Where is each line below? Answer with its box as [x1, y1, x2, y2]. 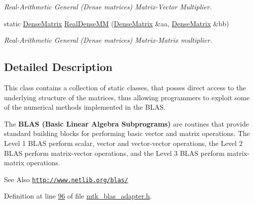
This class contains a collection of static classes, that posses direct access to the [4, 82, 246, 92]
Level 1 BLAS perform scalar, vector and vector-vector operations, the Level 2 [4, 137, 243, 148]
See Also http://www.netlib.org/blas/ [4, 174, 128, 184]
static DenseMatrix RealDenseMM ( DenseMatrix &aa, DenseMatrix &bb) [4, 18, 229, 28]
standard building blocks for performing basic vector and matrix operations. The [4, 128, 250, 138]
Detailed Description [4, 59, 113, 74]
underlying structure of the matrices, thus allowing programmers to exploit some [4, 92, 250, 102]
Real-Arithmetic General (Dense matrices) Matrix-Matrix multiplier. [4, 35, 212, 45]
